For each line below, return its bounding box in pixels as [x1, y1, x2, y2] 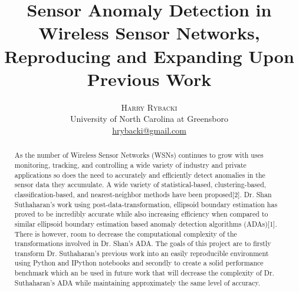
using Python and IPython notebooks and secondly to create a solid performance [14, 258, 264, 268]
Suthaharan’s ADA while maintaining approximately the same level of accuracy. [14, 277, 261, 287]
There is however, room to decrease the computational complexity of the [14, 228, 237, 238]
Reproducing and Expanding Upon [4, 44, 294, 68]
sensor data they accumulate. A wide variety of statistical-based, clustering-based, [14, 180, 267, 190]
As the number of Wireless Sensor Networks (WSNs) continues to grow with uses [14, 150, 264, 160]
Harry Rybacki [121, 101, 178, 113]
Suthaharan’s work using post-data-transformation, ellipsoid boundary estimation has [14, 199, 278, 209]
